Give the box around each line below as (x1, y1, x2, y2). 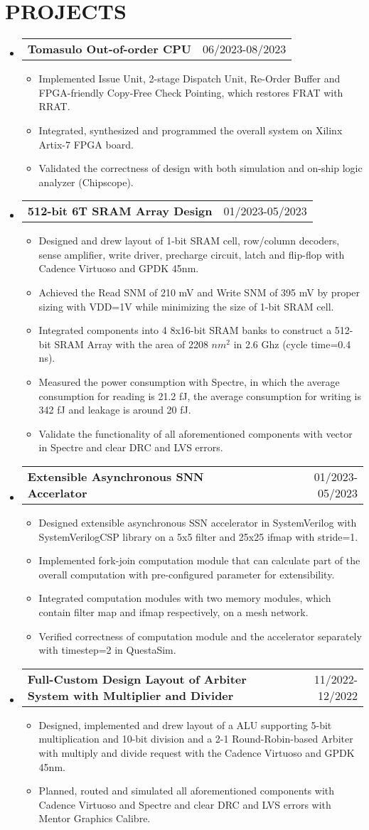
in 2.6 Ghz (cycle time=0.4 (233, 336, 351, 351)
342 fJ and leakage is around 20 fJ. (38, 402, 191, 417)
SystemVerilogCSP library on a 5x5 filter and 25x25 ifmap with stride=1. (38, 529, 358, 544)
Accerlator (27, 485, 87, 501)
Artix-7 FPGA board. (38, 136, 134, 151)
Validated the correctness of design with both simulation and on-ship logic (38, 161, 363, 176)
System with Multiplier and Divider (27, 686, 234, 704)
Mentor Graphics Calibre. (38, 811, 151, 826)
